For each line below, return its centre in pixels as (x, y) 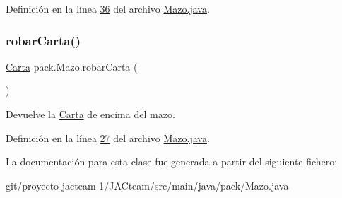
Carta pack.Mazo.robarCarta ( (72, 66)
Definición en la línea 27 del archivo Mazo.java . (108, 138)
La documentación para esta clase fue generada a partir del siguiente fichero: (172, 162)
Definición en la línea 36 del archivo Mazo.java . (108, 8)
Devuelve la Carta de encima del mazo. (90, 114)
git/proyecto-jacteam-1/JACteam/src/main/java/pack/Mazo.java (147, 185)
